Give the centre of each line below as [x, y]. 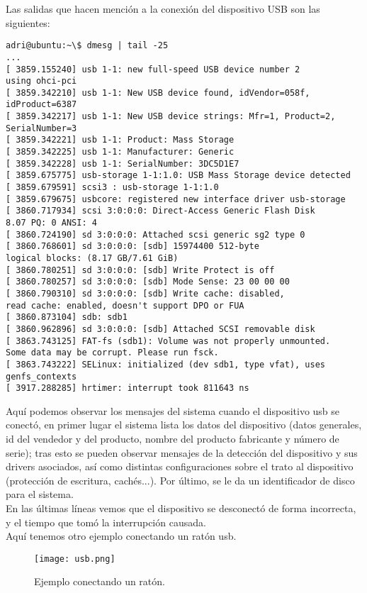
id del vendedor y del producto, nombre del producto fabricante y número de [173, 439]
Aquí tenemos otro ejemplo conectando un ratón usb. [121, 536]
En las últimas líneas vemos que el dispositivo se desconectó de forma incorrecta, [181, 508]
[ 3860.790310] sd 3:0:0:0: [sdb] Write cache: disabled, [145, 293]
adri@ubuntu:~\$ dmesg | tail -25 [87, 46]
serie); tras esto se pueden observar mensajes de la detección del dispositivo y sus [182, 452]
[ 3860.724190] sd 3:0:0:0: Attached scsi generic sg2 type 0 [156, 234]
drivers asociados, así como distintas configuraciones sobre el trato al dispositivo [180, 466]
